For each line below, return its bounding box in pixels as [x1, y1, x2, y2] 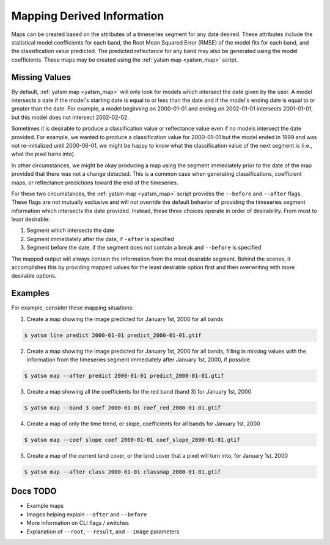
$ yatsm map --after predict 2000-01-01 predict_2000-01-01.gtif [24, 372, 224, 380]
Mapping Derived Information [11, 9, 164, 23]
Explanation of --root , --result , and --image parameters [26, 528, 180, 535]
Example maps [26, 502, 64, 510]
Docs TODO [11, 486, 57, 497]
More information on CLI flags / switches [26, 519, 130, 527]
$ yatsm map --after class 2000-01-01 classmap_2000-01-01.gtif [24, 468, 221, 475]
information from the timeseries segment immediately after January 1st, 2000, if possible [26, 356, 251, 363]
